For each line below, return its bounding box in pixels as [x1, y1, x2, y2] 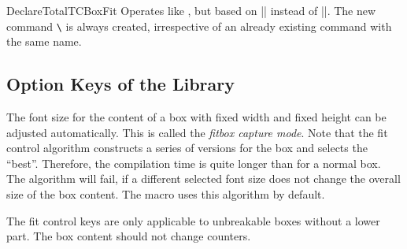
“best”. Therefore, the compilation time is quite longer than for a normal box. [6, 154, 381, 171]
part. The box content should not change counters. [6, 228, 251, 244]
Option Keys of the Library [6, 72, 235, 96]
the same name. [6, 33, 82, 50]
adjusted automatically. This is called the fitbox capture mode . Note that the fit [6, 124, 388, 140]
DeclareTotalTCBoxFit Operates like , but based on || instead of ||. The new [6, 2, 376, 18]
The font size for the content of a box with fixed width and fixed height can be [6, 109, 387, 125]
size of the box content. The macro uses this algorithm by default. [6, 186, 325, 203]
